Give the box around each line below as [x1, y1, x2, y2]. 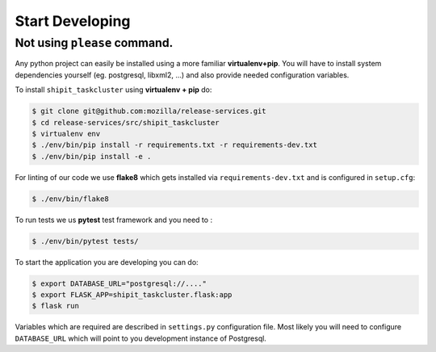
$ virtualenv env [31, 129, 101, 138]
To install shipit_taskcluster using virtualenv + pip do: [15, 85, 212, 94]
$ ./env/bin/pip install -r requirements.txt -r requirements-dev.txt [31, 140, 318, 149]
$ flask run [31, 301, 80, 311]
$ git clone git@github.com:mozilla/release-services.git [31, 107, 266, 116]
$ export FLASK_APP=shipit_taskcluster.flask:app [31, 291, 233, 300]
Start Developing [15, 12, 131, 30]
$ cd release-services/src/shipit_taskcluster [31, 118, 220, 127]
